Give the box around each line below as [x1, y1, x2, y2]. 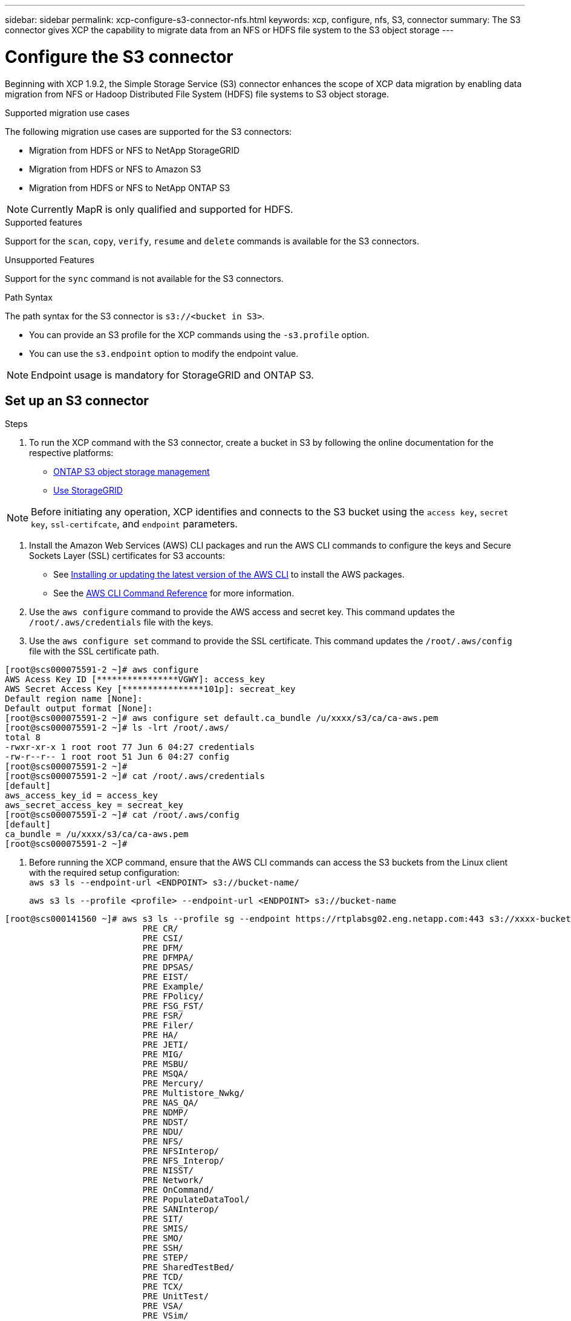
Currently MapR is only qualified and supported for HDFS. [31, 203, 293, 215]
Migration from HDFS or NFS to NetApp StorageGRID [29, 145, 240, 155]
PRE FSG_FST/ [142, 1001, 204, 1011]
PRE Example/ [142, 982, 204, 992]
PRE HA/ [142, 1030, 178, 1040]
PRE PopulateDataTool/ [142, 1195, 250, 1205]
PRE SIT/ [142, 1214, 184, 1224]
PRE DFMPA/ [142, 953, 194, 963]
